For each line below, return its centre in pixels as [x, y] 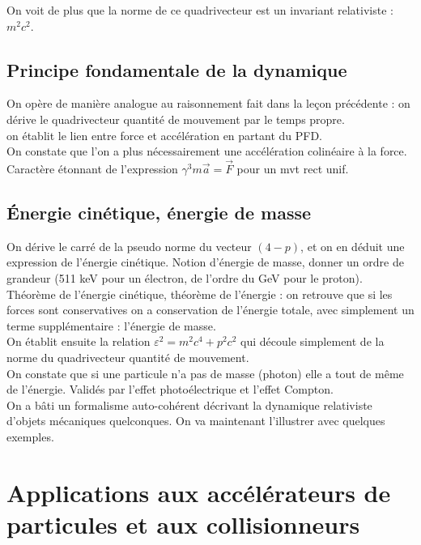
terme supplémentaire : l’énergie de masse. [111, 325]
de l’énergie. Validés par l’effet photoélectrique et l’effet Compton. [170, 389]
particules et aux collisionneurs [183, 524]
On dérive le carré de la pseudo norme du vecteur [129, 246]
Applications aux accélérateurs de [199, 492]
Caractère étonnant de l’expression [92, 168]
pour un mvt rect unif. [293, 168]
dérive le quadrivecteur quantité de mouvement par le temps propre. [176, 119]
